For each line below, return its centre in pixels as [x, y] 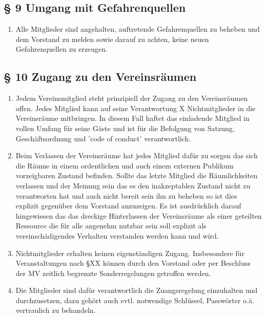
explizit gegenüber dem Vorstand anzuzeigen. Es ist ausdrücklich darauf [128, 206]
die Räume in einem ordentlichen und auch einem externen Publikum [125, 165]
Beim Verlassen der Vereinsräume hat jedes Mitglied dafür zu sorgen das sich [137, 155]
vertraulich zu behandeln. [56, 310]
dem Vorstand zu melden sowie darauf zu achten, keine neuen [112, 39]
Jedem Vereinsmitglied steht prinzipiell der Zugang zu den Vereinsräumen [131, 98]
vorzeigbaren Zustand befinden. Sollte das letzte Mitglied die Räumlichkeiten [137, 175]
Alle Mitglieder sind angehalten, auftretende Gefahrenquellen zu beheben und [138, 29]
